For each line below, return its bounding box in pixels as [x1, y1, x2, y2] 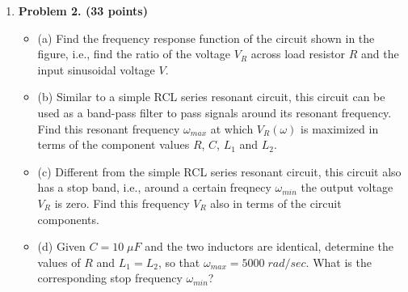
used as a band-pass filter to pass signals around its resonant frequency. [37, 104, 392, 121]
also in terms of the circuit [210, 194, 342, 211]
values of [37, 253, 81, 270]
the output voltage [301, 179, 393, 196]
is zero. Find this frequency [54, 194, 190, 211]
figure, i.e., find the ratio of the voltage [37, 45, 231, 62]
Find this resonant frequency [37, 120, 180, 137]
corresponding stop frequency [37, 269, 183, 286]
